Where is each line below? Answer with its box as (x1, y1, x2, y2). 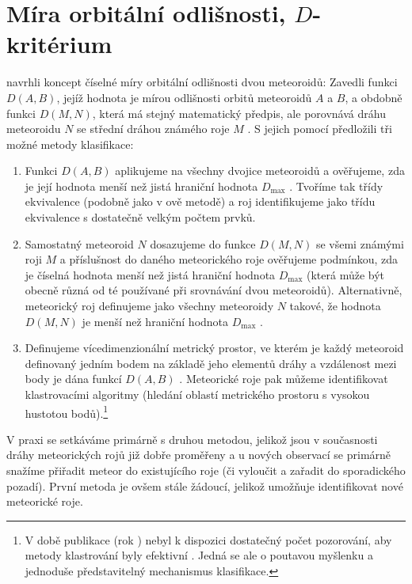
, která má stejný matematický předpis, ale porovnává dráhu (92, 104, 386, 121)
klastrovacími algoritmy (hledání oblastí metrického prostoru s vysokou (25, 386, 370, 402)
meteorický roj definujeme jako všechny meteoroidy (25, 298, 274, 314)
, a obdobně (345, 89, 402, 105)
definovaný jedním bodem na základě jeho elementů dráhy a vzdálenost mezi (25, 355, 397, 371)
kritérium (6, 28, 113, 60)
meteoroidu (6, 120, 61, 137)
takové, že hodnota (289, 298, 381, 314)
